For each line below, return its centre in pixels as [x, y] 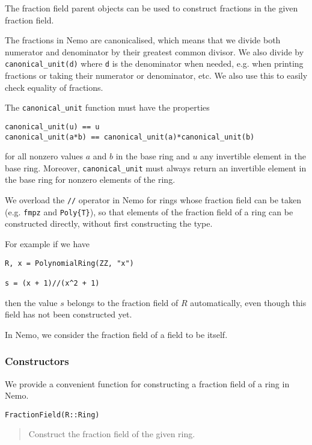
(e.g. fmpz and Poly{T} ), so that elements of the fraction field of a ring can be [149, 211]
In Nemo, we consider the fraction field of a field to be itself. [116, 334]
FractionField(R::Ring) [52, 415]
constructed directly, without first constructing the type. [109, 223]
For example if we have [47, 243]
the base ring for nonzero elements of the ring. [90, 180]
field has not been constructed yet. [69, 314]
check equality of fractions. [54, 87]
